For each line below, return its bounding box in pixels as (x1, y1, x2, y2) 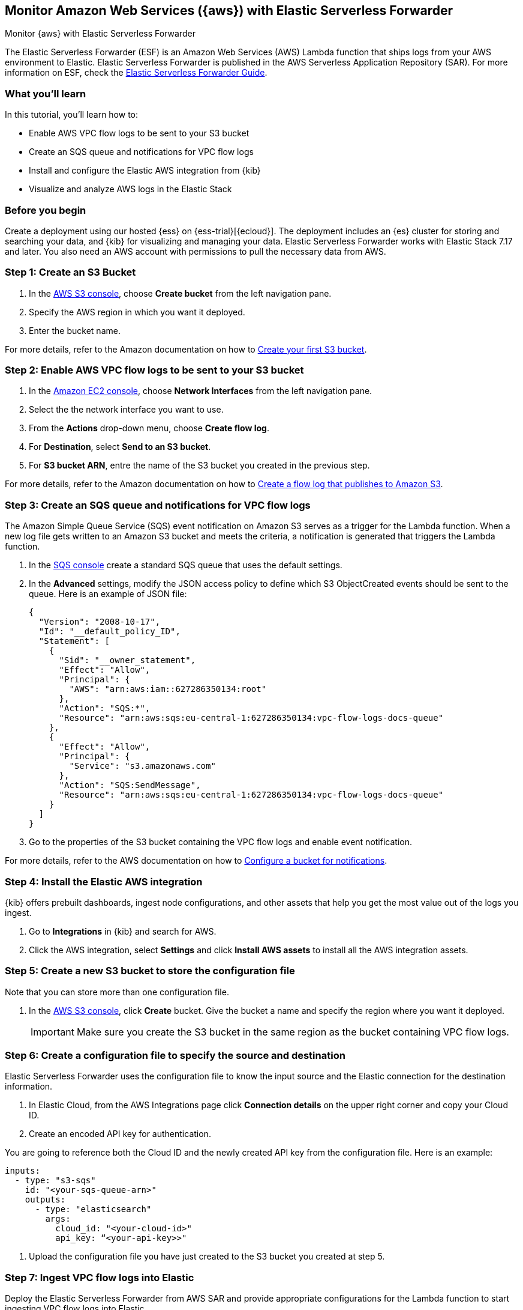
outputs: (25, 1195, 66, 1205)
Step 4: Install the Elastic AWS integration (5, 875, 203, 888)
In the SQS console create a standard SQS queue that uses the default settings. (29, 560, 342, 571)
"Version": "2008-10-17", (38, 617, 161, 627)
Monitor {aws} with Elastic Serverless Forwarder (5, 28, 196, 39)
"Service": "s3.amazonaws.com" (69, 761, 216, 771)
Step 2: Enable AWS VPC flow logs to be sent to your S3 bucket (5, 364, 304, 377)
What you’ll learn (5, 87, 86, 100)
